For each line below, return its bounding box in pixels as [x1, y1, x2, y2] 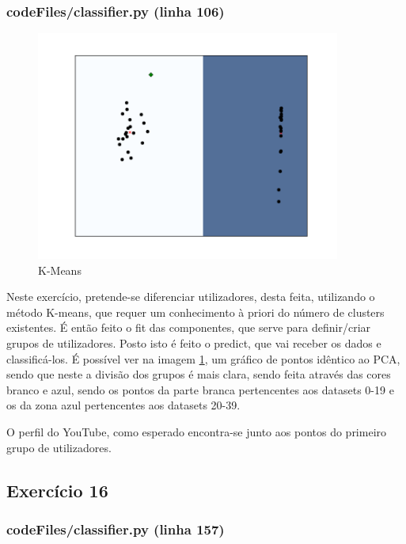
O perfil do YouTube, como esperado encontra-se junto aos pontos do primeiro [6, 424, 387, 439]
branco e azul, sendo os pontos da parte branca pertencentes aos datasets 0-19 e [6, 381, 394, 398]
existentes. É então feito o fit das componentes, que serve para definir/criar [6, 319, 371, 336]
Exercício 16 [6, 477, 108, 502]
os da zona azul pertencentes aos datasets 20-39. [6, 397, 241, 413]
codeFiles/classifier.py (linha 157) [6, 519, 225, 538]
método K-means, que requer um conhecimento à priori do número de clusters [6, 303, 385, 320]
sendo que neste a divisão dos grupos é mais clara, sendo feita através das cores [6, 366, 391, 382]
